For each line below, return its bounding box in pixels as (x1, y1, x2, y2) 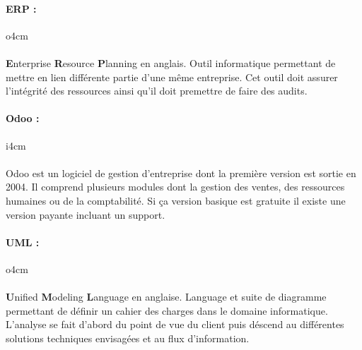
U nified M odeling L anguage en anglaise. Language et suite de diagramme (6, 289, 327, 304)
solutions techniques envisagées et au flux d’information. (6, 330, 250, 345)
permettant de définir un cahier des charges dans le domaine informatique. (6, 303, 328, 318)
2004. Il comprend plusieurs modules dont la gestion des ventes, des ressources (6, 179, 345, 194)
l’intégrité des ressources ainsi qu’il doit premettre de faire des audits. (6, 83, 308, 98)
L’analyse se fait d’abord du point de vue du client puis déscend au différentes (6, 317, 344, 332)
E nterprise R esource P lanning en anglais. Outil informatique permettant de (6, 55, 336, 70)
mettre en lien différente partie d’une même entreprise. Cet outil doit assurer (6, 69, 338, 84)
